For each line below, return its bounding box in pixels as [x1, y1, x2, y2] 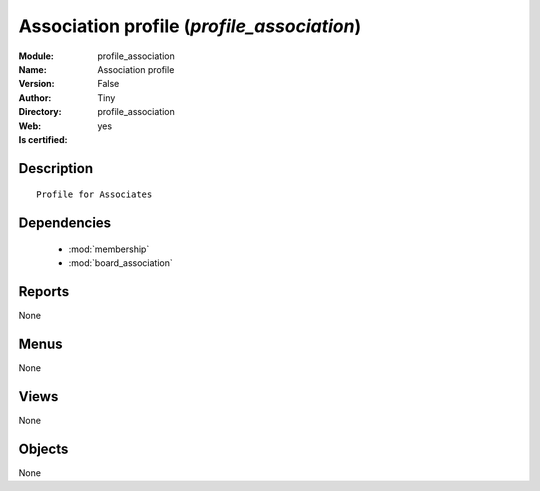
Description [18, 160, 94, 177]
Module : [18, 50, 54, 62]
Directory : [18, 106, 62, 118]
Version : [18, 78, 55, 90]
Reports [18, 283, 70, 300]
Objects [18, 440, 69, 457]
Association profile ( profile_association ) [18, 15, 362, 37]
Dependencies [18, 215, 112, 232]
